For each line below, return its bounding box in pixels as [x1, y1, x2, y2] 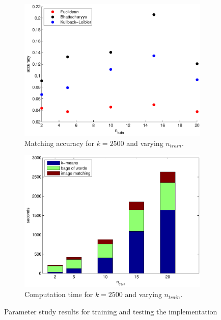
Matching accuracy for [24, 137, 94, 148]
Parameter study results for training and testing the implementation [4, 306, 217, 316]
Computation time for [24, 289, 93, 300]
